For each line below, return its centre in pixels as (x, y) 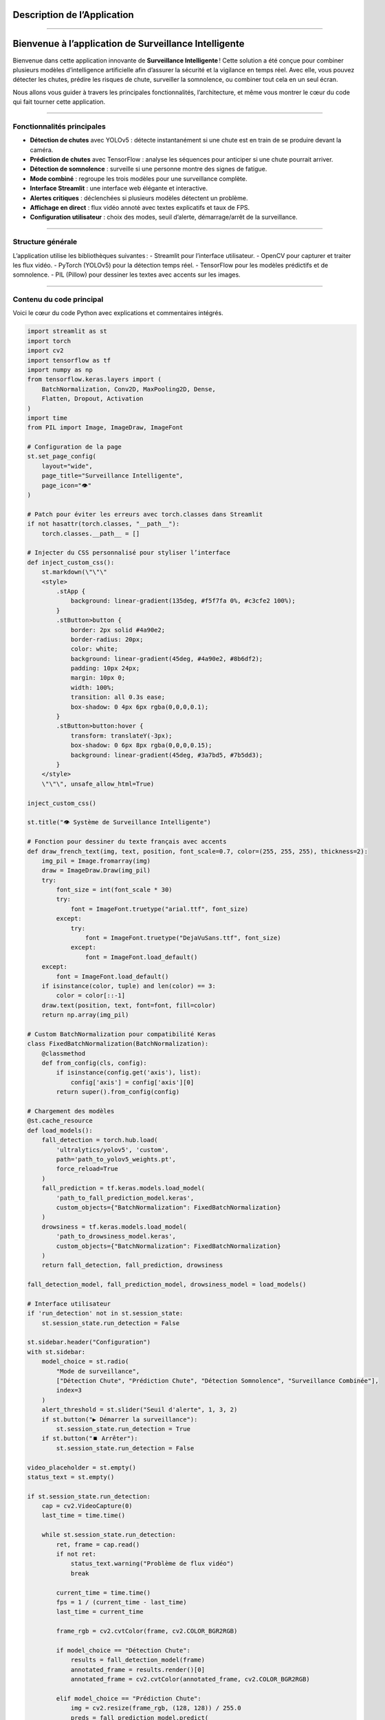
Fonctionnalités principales (59, 126)
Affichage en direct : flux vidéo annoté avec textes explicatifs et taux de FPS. (140, 207)
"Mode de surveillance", (98, 1371)
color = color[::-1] (91, 996)
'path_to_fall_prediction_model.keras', (125, 1198)
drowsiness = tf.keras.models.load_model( (114, 1227)
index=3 (69, 1390)
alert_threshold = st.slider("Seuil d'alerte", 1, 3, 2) (140, 1410)
